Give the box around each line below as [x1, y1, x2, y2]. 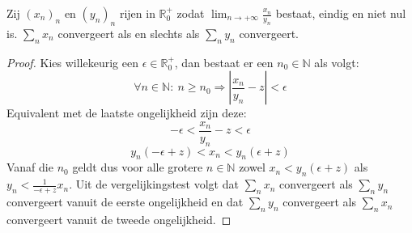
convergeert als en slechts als [57, 24, 200, 41]
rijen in [119, 5, 155, 21]
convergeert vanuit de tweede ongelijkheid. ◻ [6, 210, 231, 227]
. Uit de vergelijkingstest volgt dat [69, 176, 239, 193]
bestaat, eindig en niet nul [275, 5, 406, 21]
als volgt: [314, 53, 359, 70]
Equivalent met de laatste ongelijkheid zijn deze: [6, 104, 247, 121]
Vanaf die [6, 159, 53, 176]
